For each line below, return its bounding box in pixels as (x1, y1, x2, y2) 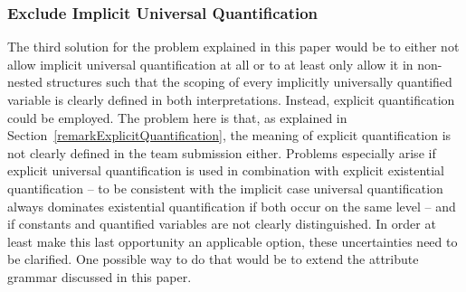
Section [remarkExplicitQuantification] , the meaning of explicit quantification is (7, 126, 452, 145)
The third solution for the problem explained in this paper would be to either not (7, 37, 460, 56)
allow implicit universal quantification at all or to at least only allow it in (7, 54, 414, 73)
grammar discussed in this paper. (7, 267, 192, 286)
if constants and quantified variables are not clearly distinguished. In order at (7, 214, 436, 233)
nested (7, 72, 43, 91)
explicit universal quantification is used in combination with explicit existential (7, 161, 444, 180)
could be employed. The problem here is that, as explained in (7, 108, 347, 127)
